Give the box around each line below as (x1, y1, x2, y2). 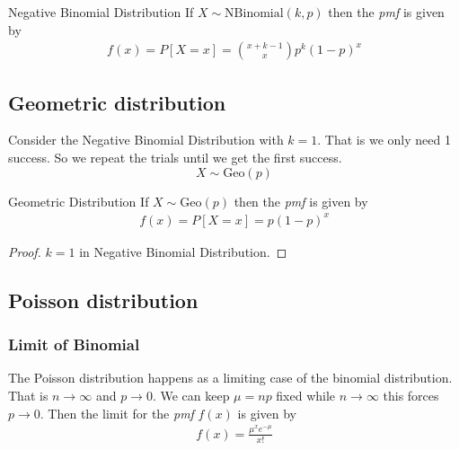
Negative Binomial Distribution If (8, 3, 194, 21)
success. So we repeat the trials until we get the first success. (8, 148, 342, 167)
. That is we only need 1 (317, 130, 451, 149)
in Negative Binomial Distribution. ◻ (79, 242, 287, 260)
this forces (383, 385, 439, 404)
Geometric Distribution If (8, 191, 149, 210)
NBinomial (225, 7, 284, 20)
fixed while (276, 385, 336, 404)
